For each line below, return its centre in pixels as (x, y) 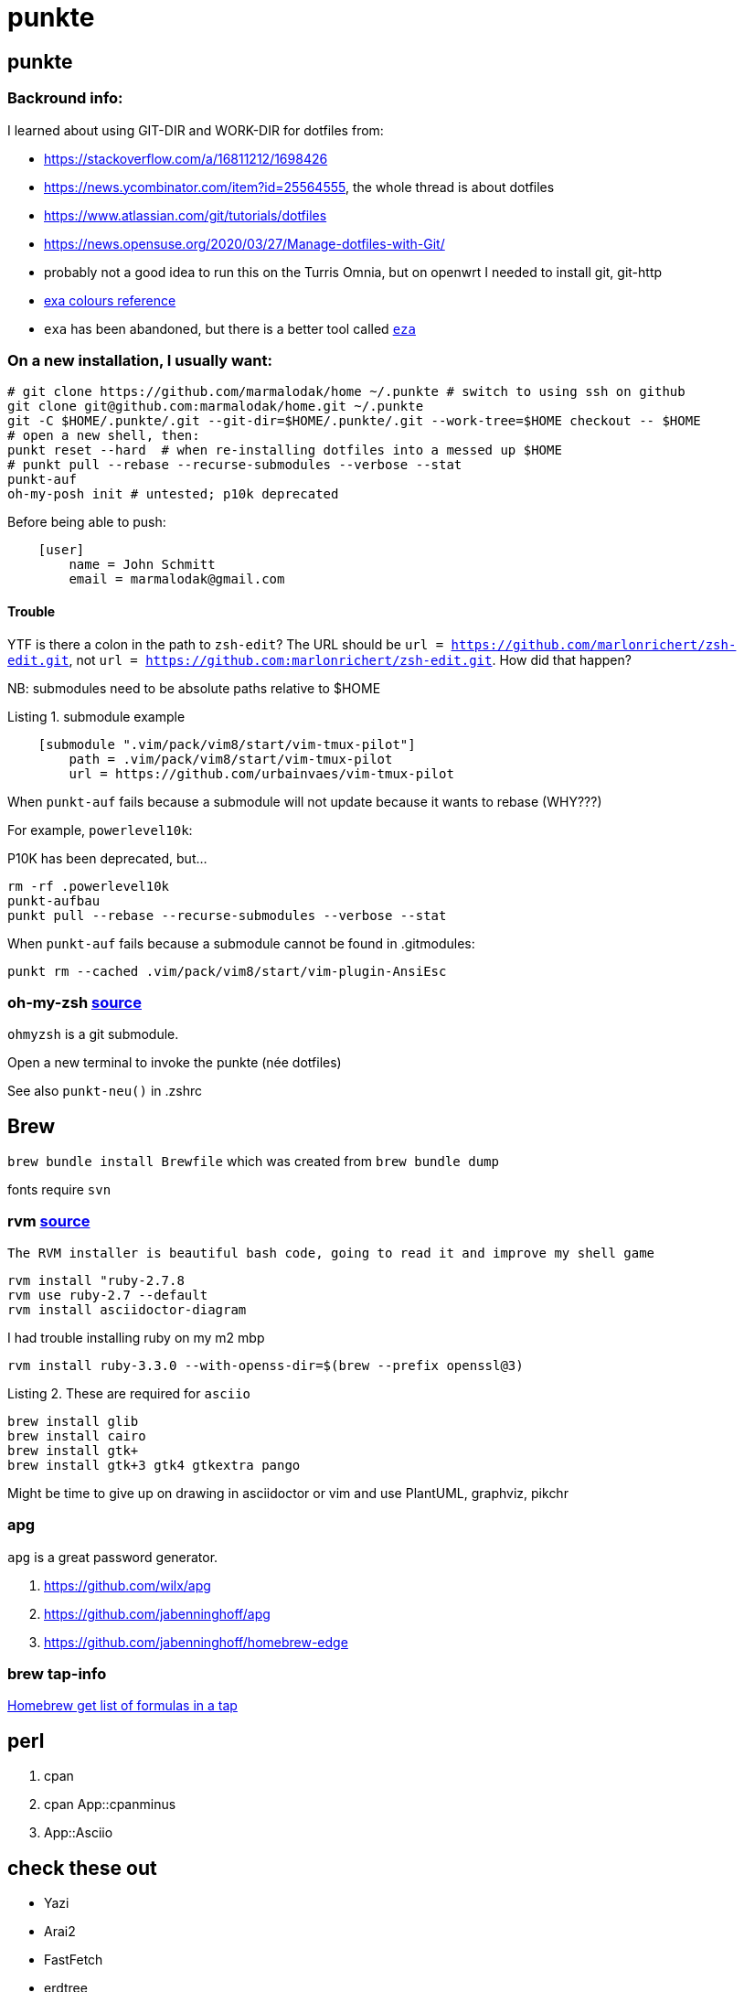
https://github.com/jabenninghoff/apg (157, 1613)
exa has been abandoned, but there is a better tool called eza (230, 328)
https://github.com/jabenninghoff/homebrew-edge (196, 1642)
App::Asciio (79, 1833)
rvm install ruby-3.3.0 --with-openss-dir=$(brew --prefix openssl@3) (266, 1365)
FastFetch (74, 1960)
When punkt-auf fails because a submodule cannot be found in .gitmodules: (241, 943)
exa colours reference (110, 300)
